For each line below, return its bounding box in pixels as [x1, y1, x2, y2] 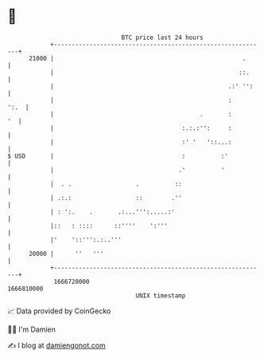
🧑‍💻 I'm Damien [7, 325, 56, 334]
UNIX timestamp [135, 291, 186, 300]
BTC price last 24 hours [121, 33, 204, 41]
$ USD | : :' [7, 151, 228, 160]
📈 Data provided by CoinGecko [7, 306, 111, 316]
